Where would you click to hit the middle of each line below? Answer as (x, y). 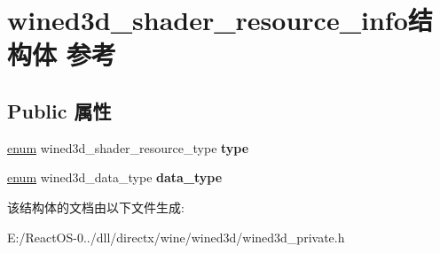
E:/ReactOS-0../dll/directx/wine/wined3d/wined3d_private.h (176, 237)
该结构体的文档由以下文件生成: (96, 207)
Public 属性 (59, 110)
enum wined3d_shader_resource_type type (128, 147)
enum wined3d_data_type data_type (115, 177)
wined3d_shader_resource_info (208, 20)
